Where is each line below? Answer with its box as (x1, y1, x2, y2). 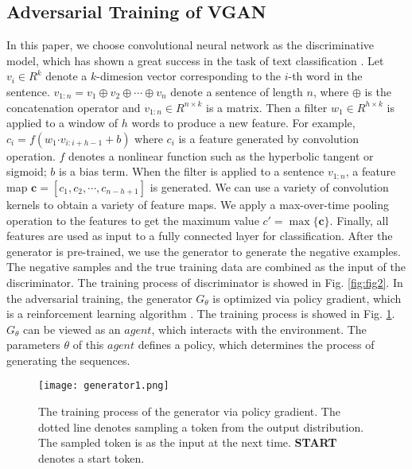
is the (364, 83, 392, 99)
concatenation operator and (6, 99, 141, 115)
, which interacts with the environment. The (151, 320, 367, 337)
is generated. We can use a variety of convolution (150, 178, 389, 195)
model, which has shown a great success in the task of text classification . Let (6, 52, 384, 68)
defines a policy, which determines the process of (138, 336, 375, 353)
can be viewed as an (23, 320, 121, 337)
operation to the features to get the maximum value (6, 211, 259, 228)
